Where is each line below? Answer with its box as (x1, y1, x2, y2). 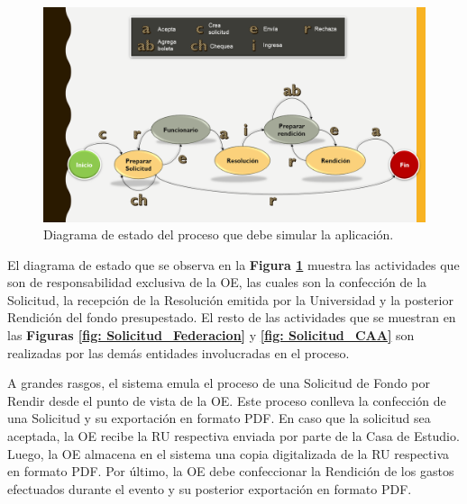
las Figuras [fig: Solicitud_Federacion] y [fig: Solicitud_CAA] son (7, 326, 415, 345)
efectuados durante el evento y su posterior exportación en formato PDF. (7, 479, 412, 498)
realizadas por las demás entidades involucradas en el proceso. (7, 343, 350, 362)
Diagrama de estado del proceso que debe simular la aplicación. (43, 225, 394, 244)
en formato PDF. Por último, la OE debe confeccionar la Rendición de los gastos (7, 462, 454, 481)
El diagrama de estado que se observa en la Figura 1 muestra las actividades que (7, 255, 460, 274)
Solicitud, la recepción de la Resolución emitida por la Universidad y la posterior (7, 290, 453, 309)
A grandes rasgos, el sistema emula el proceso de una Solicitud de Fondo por (7, 373, 431, 392)
